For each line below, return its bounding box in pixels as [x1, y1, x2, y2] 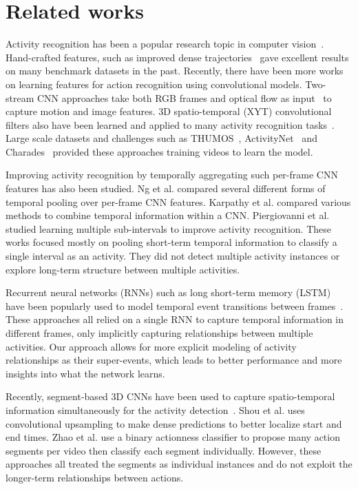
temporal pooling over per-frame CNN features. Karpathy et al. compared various [6, 194, 351, 209]
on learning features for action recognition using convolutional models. [6, 76, 302, 91]
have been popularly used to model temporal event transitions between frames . [6, 298, 344, 313]
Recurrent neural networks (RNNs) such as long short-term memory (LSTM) [6, 285, 331, 300]
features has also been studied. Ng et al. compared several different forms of [6, 181, 326, 196]
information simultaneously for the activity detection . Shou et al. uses [6, 402, 305, 417]
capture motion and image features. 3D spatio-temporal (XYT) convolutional [6, 104, 332, 118]
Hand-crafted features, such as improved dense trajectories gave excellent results [6, 50, 349, 64]
